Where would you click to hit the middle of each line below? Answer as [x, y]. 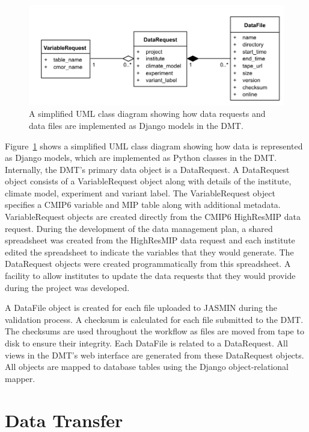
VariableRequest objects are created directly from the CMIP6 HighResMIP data [153, 217]
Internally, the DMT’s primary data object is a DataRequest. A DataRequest [147, 169]
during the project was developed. [67, 287]
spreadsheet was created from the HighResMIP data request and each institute [150, 240]
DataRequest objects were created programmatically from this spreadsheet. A [148, 264]
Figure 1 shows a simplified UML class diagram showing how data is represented [154, 146]
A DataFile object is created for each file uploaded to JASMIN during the [141, 308]
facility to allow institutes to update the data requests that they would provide [150, 276]
